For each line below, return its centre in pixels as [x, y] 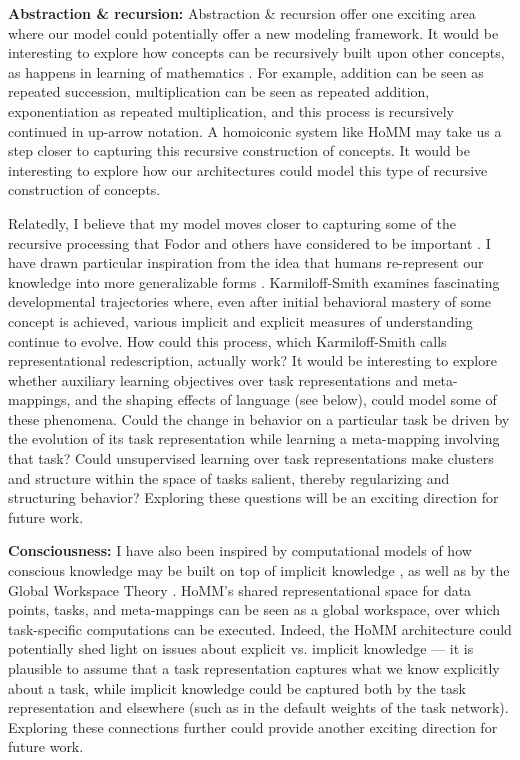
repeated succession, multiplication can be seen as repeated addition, [219, 91]
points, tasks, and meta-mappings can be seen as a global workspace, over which [254, 609]
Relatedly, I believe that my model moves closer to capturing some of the [232, 222]
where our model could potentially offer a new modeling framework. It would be [253, 32]
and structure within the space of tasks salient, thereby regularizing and [229, 477]
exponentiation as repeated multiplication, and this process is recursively [231, 110]
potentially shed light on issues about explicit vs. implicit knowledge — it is [241, 648]
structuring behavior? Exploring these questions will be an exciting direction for [253, 497]
